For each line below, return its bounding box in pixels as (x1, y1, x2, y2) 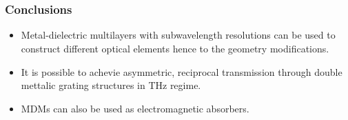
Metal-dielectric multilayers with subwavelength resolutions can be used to (21, 28, 336, 42)
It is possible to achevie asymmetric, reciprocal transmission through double (21, 64, 342, 79)
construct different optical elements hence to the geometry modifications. (21, 41, 329, 56)
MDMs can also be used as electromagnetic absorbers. (21, 101, 249, 115)
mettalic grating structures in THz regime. (21, 78, 201, 92)
